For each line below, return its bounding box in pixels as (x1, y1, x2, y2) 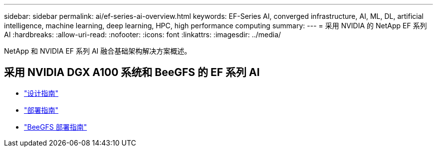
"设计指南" (24, 88, 59, 97)
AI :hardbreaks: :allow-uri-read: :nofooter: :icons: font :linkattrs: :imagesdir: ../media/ (4, 30, 281, 39)
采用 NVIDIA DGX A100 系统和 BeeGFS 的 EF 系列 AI (4, 66, 260, 79)
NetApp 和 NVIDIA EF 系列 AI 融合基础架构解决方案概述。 (4, 47, 192, 55)
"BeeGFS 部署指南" (24, 122, 87, 131)
